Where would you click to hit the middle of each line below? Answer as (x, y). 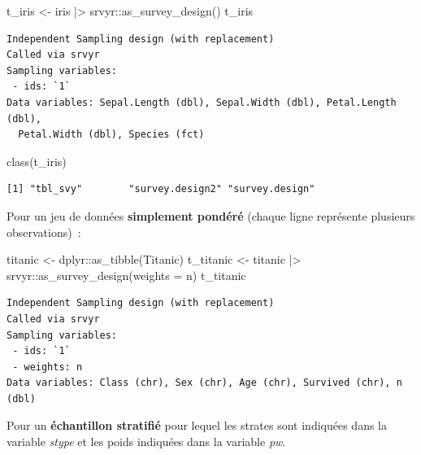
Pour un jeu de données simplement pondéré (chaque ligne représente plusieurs (211, 215)
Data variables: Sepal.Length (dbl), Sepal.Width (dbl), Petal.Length (202, 102)
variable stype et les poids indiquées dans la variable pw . (146, 442)
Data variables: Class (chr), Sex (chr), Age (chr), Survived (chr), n (204, 383)
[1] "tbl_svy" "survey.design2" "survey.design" (161, 189)
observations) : (44, 232)
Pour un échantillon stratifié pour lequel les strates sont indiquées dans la (197, 425)
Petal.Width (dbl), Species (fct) (111, 135)
